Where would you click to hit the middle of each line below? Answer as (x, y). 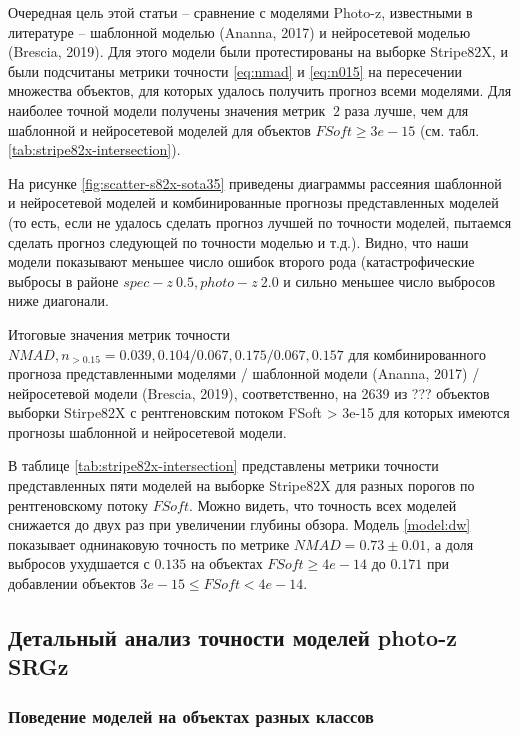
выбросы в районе (63, 280)
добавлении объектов (72, 583)
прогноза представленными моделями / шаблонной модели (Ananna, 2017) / (244, 373)
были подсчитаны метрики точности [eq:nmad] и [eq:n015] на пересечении (235, 70)
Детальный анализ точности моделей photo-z (232, 637)
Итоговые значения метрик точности (119, 333)
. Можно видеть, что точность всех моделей (323, 504)
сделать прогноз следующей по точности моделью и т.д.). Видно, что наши (238, 241)
